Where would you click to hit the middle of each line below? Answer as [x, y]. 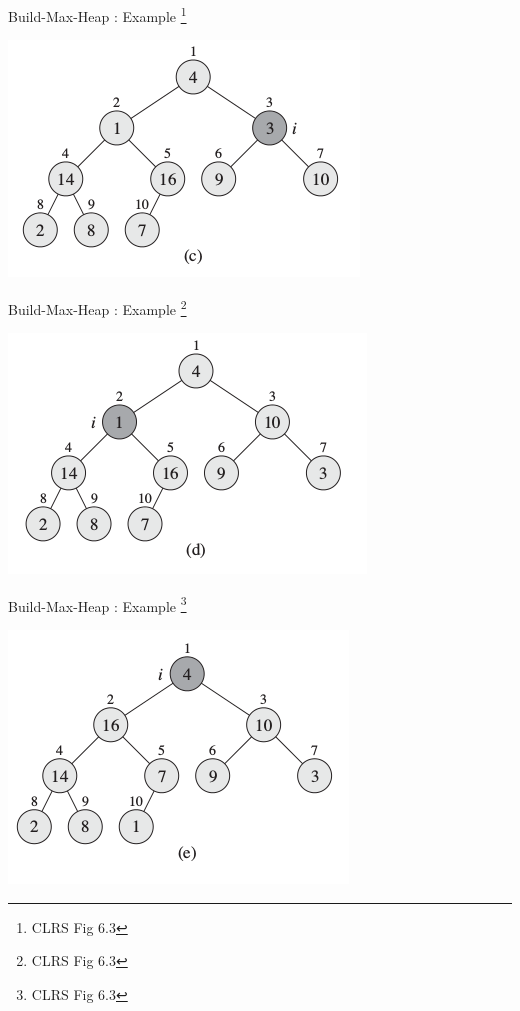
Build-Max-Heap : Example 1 [97, 14]
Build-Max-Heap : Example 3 [97, 604]
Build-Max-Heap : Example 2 [97, 307]
